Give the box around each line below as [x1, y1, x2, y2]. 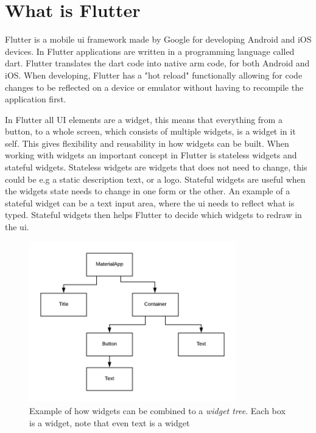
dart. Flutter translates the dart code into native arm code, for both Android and [5, 57, 310, 69]
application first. [5, 93, 66, 105]
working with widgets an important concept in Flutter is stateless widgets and [5, 149, 297, 161]
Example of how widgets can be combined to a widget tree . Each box [29, 404, 286, 417]
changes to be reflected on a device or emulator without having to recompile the [5, 80, 304, 93]
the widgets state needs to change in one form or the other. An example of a [5, 185, 290, 197]
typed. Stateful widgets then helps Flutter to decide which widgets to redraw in [5, 208, 302, 221]
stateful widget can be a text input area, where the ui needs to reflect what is [5, 196, 295, 209]
